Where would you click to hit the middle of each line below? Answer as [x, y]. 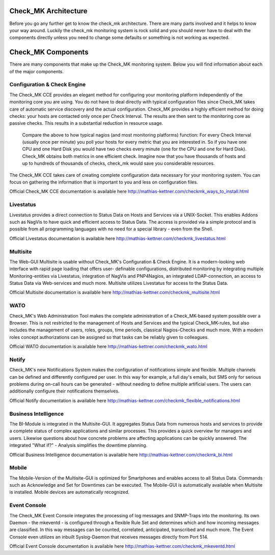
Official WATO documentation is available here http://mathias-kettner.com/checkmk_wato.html [108, 347]
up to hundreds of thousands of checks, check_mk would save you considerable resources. [118, 164]
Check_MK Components [49, 52]
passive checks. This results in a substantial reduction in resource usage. [86, 123]
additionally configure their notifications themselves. [64, 391]
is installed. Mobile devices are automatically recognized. [70, 492]
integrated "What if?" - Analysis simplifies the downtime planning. [78, 445]
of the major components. [36, 71]
